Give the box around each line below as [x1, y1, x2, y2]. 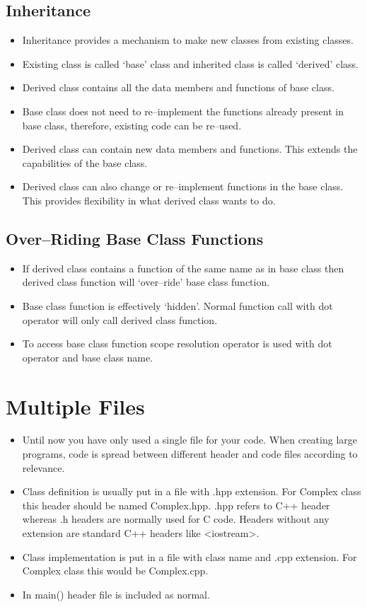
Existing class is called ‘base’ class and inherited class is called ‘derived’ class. [22, 56, 359, 71]
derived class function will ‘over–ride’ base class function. [22, 274, 270, 289]
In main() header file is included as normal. [22, 586, 210, 601]
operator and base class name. [22, 349, 153, 364]
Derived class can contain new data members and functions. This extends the [22, 141, 358, 156]
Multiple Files [6, 391, 145, 420]
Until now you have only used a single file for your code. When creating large [22, 432, 357, 447]
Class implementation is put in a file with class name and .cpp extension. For [22, 549, 357, 564]
